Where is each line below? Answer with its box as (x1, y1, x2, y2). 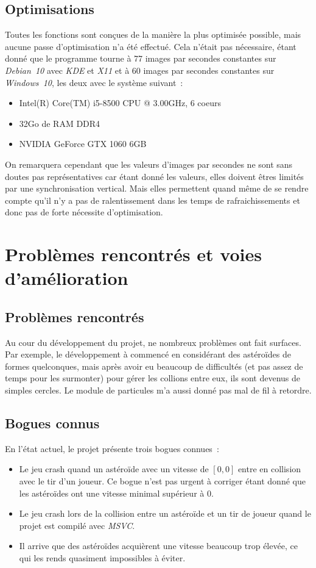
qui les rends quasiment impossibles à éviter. (19, 552, 186, 564)
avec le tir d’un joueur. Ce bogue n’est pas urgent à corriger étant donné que (19, 475, 306, 487)
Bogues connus (5, 414, 100, 433)
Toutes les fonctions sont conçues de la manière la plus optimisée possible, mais (5, 28, 301, 41)
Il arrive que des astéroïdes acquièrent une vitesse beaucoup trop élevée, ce (19, 539, 298, 552)
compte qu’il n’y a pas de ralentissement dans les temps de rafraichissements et (5, 193, 300, 206)
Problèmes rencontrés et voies (5, 242, 262, 267)
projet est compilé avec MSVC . (19, 519, 135, 531)
